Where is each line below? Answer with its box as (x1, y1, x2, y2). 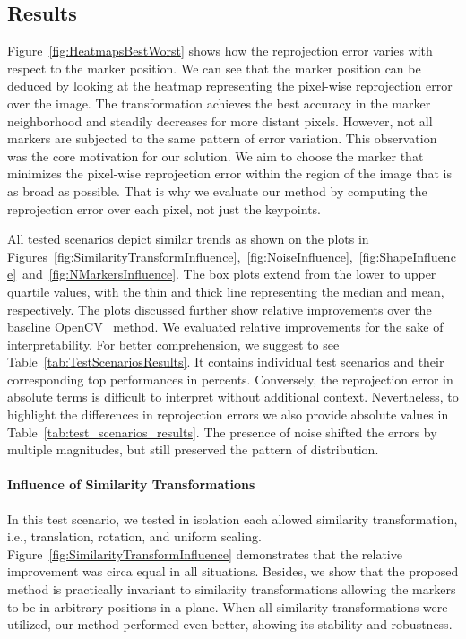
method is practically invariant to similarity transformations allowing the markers (7, 580, 456, 599)
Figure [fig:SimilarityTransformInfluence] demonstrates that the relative (7, 544, 402, 563)
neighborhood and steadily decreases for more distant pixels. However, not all (7, 111, 433, 130)
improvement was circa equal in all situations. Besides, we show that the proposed (7, 562, 459, 581)
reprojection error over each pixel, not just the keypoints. (7, 199, 322, 218)
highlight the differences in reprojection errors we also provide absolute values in (7, 405, 449, 424)
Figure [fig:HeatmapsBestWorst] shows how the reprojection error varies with (7, 41, 433, 60)
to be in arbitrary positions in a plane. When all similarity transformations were (7, 597, 448, 616)
